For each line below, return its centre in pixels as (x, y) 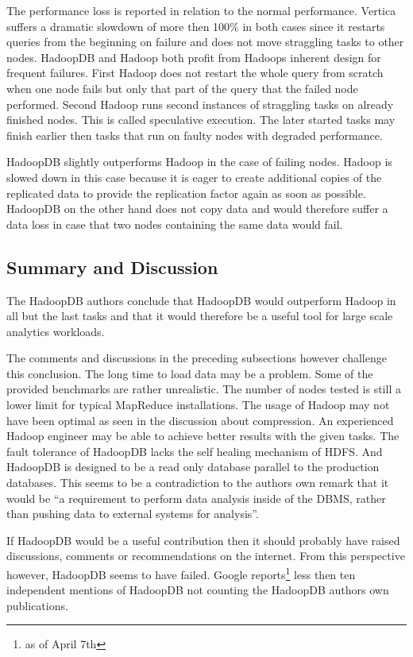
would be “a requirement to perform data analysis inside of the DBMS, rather (196, 498)
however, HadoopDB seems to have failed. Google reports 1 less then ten (181, 573)
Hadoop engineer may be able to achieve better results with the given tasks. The (203, 436)
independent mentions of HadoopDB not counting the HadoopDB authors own (198, 590)
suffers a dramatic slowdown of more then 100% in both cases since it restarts (196, 26)
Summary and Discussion (112, 267)
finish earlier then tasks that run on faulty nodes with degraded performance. (195, 135)
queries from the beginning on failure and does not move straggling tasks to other (205, 42)
